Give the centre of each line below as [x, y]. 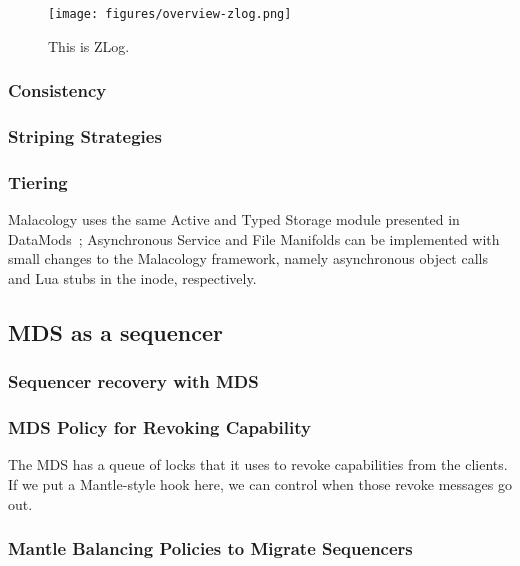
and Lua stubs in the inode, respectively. [132, 277]
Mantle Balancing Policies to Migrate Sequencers [210, 548]
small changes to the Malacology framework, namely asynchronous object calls [248, 258]
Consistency [57, 90]
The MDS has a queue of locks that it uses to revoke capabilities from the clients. [258, 464]
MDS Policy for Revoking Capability [159, 427]
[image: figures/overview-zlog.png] [170, 14]
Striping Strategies [85, 136]
